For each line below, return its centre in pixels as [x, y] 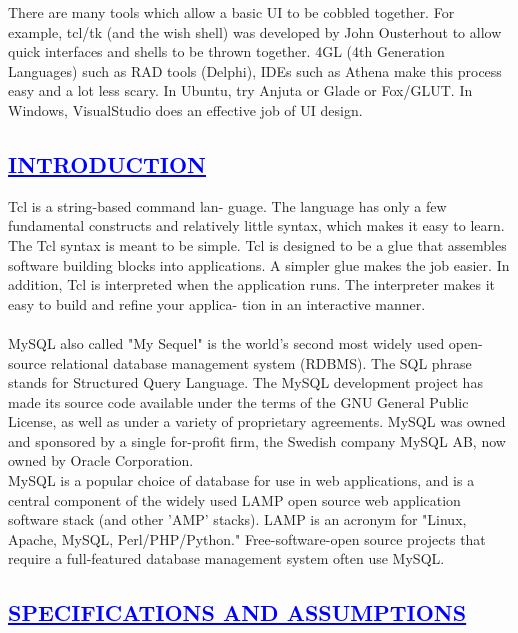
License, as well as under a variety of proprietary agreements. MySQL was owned [257, 421]
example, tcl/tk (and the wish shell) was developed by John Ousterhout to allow [255, 31]
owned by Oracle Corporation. [101, 460]
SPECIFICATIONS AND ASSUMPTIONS [237, 612]
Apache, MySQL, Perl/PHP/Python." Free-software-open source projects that [247, 538]
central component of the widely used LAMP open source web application [234, 499]
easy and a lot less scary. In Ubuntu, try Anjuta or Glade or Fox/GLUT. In [240, 90]
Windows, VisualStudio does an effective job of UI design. [185, 109]
